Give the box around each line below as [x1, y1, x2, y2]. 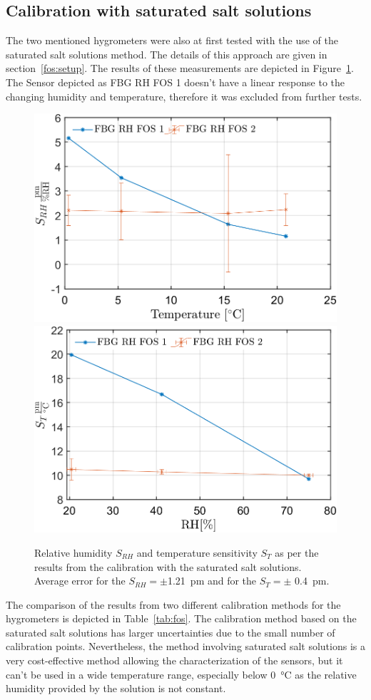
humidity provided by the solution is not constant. [6, 681, 226, 696]
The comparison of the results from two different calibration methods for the [6, 597, 341, 612]
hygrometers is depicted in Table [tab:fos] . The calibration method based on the [6, 611, 357, 626]
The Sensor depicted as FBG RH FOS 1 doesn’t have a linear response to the [6, 74, 345, 89]
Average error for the [34, 573, 126, 588]
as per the [275, 545, 319, 560]
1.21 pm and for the [167, 573, 257, 588]
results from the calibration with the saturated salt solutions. [34, 559, 302, 574]
